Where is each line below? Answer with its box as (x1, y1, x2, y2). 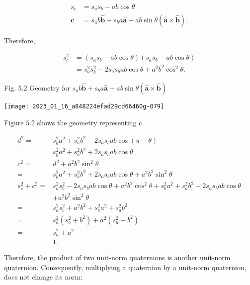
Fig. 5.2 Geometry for (4, 82, 70, 93)
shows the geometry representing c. (37, 117, 144, 127)
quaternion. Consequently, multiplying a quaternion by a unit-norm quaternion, (4, 262, 247, 272)
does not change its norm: (4, 272, 83, 282)
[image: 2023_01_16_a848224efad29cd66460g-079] (4, 102, 165, 110)
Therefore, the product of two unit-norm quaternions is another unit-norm (4, 252, 231, 263)
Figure (4, 117, 24, 127)
